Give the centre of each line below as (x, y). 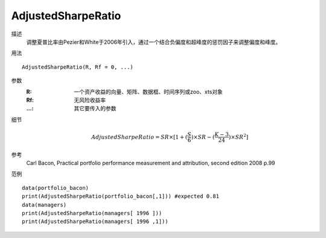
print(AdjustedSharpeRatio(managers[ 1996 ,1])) (95, 222)
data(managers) (44, 205)
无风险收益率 (90, 100)
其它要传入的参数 (95, 108)
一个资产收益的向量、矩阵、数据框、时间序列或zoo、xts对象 (149, 92)
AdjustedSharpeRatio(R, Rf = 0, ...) (78, 67)
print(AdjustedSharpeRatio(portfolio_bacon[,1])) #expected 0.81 (121, 196)
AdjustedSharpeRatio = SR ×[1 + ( (139, 137)
